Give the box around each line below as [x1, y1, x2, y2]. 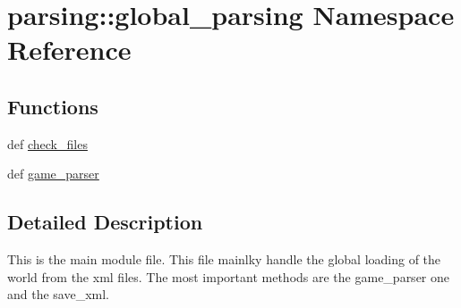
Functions [7, 92, 98, 120]
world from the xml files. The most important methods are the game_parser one [7, 267, 450, 286]
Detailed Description [7, 208, 203, 236]
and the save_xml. [7, 285, 110, 304]
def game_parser [7, 164, 99, 183]
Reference [7, 31, 132, 68]
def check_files [7, 134, 88, 153]
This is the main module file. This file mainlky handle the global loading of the [7, 250, 441, 269]
